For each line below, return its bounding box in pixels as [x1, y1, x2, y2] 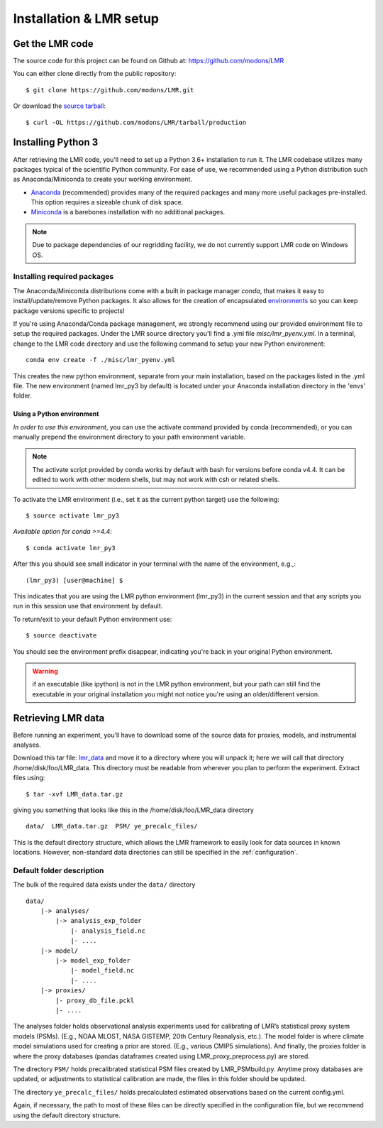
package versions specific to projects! [13, 306, 125, 315]
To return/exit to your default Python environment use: [13, 615, 172, 623]
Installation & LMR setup [13, 11, 160, 26]
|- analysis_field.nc [70, 926, 145, 935]
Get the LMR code [13, 38, 94, 50]
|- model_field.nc [70, 966, 135, 975]
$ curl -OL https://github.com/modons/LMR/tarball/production [26, 118, 247, 126]
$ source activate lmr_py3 [26, 512, 120, 520]
